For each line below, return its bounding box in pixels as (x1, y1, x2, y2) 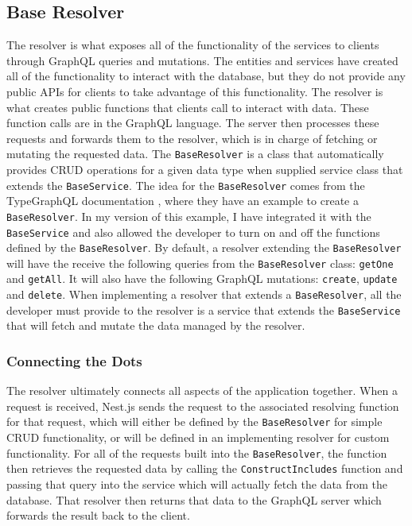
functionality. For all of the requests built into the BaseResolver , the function (6, 444, 387, 461)
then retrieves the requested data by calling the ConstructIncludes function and (6, 460, 403, 477)
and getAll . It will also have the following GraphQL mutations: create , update (6, 270, 398, 287)
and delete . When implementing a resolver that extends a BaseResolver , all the (6, 286, 402, 303)
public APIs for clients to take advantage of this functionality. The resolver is (6, 83, 383, 99)
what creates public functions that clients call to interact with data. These (6, 99, 369, 115)
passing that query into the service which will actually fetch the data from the (6, 476, 388, 493)
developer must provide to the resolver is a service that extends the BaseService (6, 301, 401, 318)
